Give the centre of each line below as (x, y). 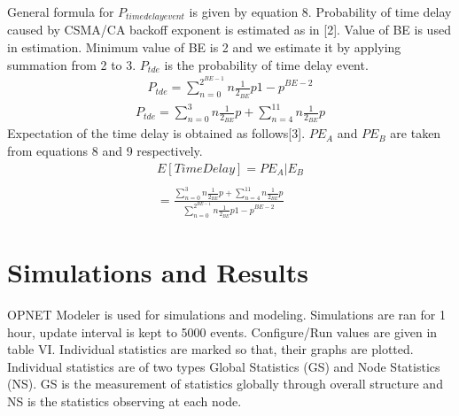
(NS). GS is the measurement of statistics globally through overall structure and (225, 384)
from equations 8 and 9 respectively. (105, 150)
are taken (416, 133)
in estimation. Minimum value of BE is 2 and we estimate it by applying (204, 47)
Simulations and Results (158, 271)
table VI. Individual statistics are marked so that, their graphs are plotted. (210, 349)
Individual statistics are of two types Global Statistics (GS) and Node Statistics (224, 366)
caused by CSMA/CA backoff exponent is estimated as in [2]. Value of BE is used (229, 30)
